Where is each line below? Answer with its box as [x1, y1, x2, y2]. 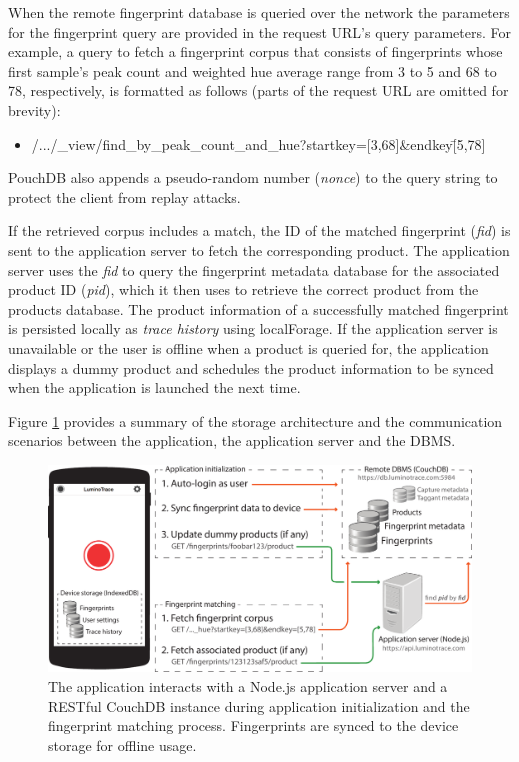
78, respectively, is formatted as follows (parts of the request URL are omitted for [8, 80, 509, 101]
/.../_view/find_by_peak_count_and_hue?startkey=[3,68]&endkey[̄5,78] [31, 133, 486, 154]
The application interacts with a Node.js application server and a [48, 675, 448, 696]
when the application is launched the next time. [8, 377, 301, 398]
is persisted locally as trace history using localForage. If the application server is [8, 318, 498, 339]
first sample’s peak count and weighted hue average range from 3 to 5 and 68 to [8, 60, 497, 81]
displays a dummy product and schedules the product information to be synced [8, 357, 494, 378]
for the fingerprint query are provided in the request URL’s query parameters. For [8, 21, 511, 42]
